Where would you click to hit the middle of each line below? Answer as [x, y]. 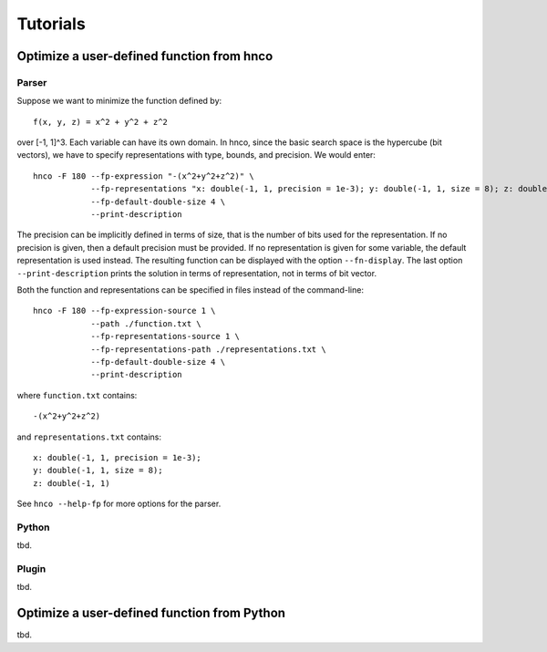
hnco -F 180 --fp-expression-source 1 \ [124, 311]
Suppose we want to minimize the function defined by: [119, 101]
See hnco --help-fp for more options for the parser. [119, 504]
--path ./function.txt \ [146, 323]
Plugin [31, 568]
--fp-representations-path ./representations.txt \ [209, 349]
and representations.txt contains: [89, 437]
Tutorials [51, 24]
